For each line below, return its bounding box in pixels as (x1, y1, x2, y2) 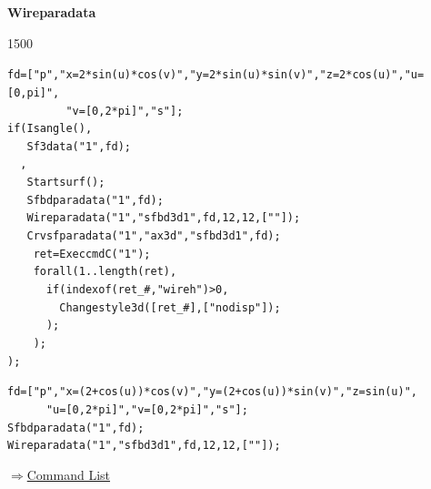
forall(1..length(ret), (33, 265, 177, 279)
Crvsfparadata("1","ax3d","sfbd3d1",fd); (26, 229, 281, 243)
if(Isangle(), (7, 122, 93, 136)
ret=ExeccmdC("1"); (33, 247, 151, 260)
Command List (26, 464, 111, 484)
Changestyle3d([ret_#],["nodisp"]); (59, 301, 281, 314)
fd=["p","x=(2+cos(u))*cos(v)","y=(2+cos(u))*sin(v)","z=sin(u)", (7, 385, 418, 399)
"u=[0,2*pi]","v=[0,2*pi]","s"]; (45, 403, 248, 416)
